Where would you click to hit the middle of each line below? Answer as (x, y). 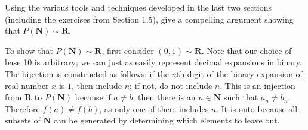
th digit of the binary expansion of (239, 73)
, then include (97, 85)
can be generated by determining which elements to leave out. (167, 120)
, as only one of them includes (154, 108)
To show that (29, 50)
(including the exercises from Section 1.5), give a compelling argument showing (149, 19)
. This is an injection (258, 85)
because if (93, 97)
